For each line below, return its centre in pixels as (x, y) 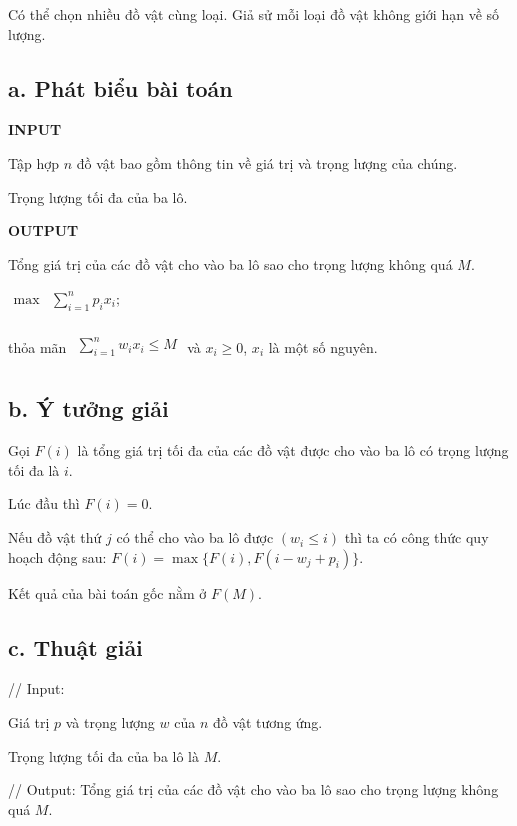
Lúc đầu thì (44, 503)
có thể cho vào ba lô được (195, 537)
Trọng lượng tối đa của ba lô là (104, 755)
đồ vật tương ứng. (267, 722)
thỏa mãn (37, 346)
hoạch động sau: (57, 556)
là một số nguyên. (323, 346)
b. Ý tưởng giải (88, 408)
